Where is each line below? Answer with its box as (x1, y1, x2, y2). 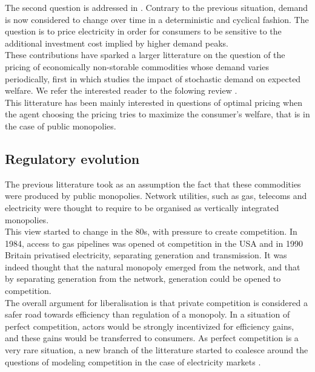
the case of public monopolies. (5, 119, 116, 132)
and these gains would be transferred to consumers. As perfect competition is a (5, 331, 299, 344)
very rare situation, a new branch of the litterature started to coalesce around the (5, 344, 308, 356)
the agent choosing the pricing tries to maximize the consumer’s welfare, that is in (5, 108, 310, 120)
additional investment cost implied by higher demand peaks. (5, 36, 228, 49)
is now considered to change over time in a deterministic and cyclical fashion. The (5, 13, 309, 25)
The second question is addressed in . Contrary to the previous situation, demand (5, 1, 308, 13)
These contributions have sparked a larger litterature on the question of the (5, 48, 285, 61)
